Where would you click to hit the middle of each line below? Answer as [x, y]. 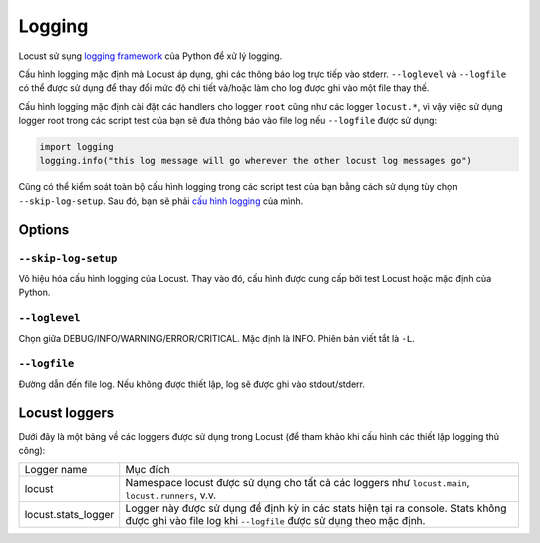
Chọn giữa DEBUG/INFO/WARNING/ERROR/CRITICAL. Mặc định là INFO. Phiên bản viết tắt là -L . [216, 338]
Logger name [56, 470]
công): [32, 450]
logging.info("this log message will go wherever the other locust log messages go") [255, 161]
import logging [76, 147]
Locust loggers [66, 412]
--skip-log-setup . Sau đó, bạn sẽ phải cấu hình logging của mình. [161, 201]
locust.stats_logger [69, 515]
